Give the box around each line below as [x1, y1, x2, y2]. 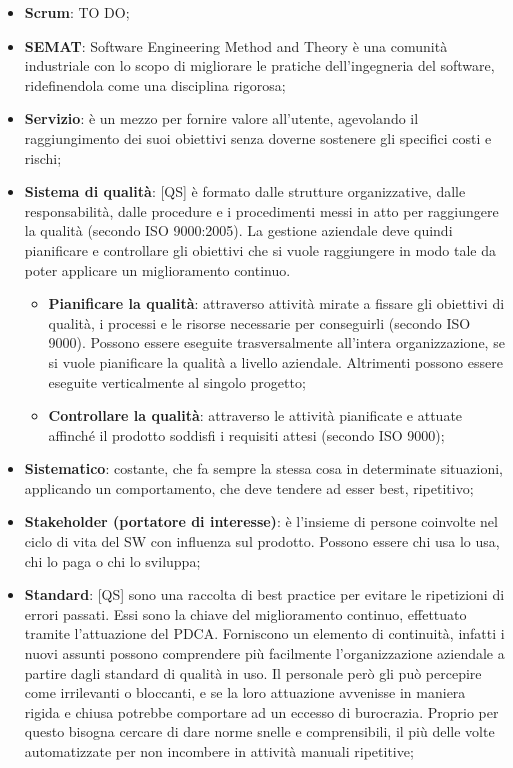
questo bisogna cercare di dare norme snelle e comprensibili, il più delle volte [24, 721, 495, 742]
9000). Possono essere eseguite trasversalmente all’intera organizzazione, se [48, 332, 505, 353]
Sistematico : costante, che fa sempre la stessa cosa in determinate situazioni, [24, 458, 503, 479]
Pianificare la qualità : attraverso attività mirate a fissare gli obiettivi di [48, 293, 505, 314]
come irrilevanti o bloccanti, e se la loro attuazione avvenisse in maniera [24, 682, 466, 703]
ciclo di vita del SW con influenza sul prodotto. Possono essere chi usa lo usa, [24, 531, 500, 552]
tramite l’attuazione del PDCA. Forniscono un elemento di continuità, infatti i [24, 623, 505, 644]
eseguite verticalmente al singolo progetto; [48, 371, 306, 392]
